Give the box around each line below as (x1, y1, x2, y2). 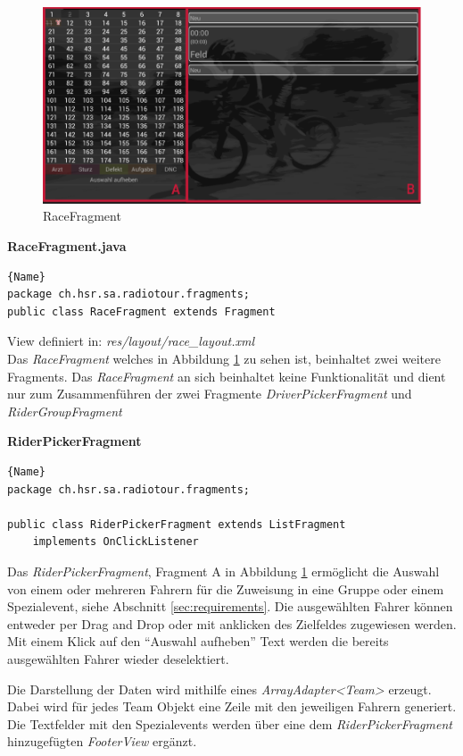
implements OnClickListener (32, 535, 199, 549)
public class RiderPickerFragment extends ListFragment (7, 517, 346, 531)
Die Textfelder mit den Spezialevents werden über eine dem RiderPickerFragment (7, 714, 452, 733)
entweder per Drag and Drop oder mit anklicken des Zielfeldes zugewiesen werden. (7, 614, 457, 633)
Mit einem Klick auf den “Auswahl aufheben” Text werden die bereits (7, 632, 389, 651)
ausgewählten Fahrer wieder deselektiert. (7, 649, 229, 668)
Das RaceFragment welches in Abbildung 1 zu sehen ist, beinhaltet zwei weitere (7, 349, 441, 367)
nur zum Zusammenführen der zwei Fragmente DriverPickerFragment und (7, 384, 412, 403)
